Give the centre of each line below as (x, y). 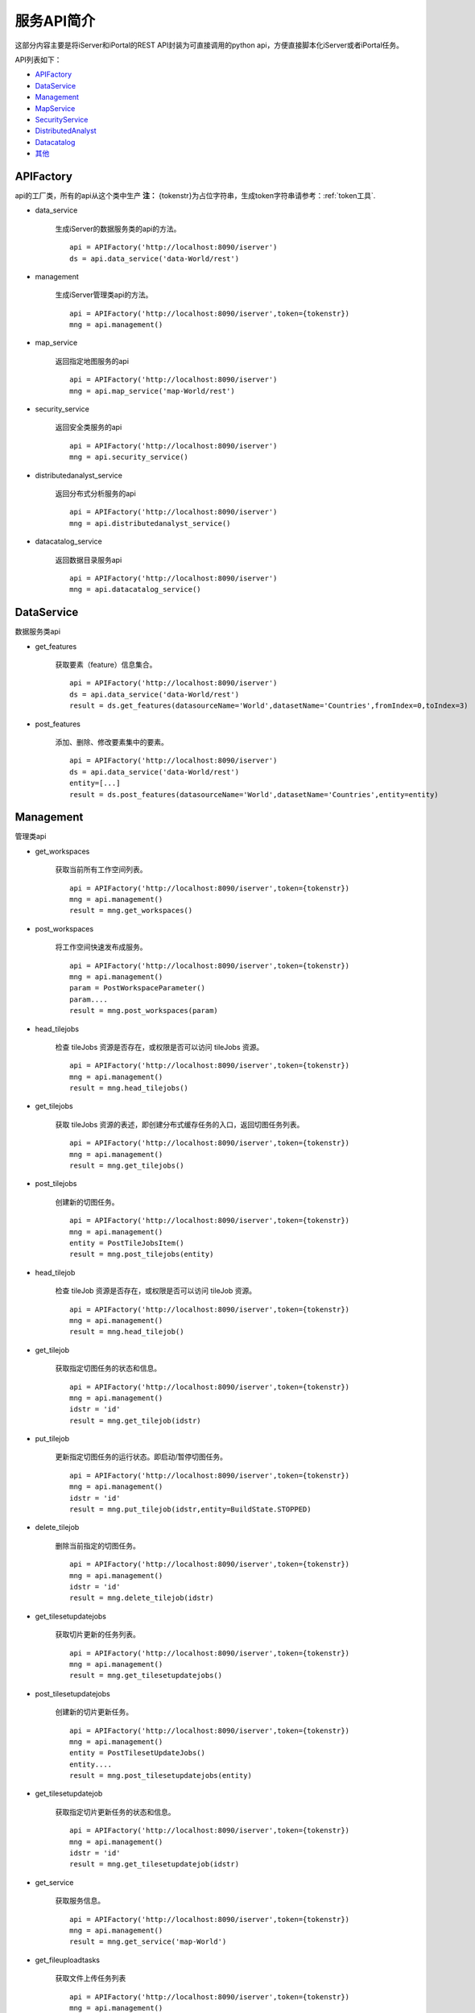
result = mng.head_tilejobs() (129, 1088)
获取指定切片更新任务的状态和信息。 (115, 1812)
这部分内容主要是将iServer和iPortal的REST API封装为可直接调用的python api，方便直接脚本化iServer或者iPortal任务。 (209, 45)
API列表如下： (38, 60)
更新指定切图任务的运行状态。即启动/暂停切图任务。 (141, 1457)
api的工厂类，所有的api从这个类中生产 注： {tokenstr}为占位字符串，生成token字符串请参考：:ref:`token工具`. (195, 195)
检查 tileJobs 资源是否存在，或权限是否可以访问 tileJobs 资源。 (159, 1047)
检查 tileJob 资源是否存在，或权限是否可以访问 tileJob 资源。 (156, 1291)
